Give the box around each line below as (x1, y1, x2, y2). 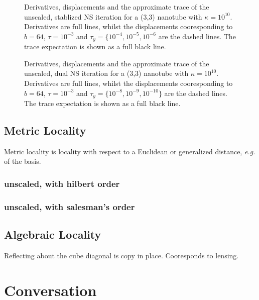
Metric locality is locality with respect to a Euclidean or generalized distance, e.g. (4, 146, 255, 156)
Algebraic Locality (4, 227, 101, 242)
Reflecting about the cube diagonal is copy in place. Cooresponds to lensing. (4, 250, 239, 260)
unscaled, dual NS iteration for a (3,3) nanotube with (24, 68, 189, 78)
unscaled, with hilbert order (4, 177, 120, 189)
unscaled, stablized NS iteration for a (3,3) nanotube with (24, 11, 202, 22)
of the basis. (4, 156, 41, 166)
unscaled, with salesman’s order (4, 200, 135, 213)
